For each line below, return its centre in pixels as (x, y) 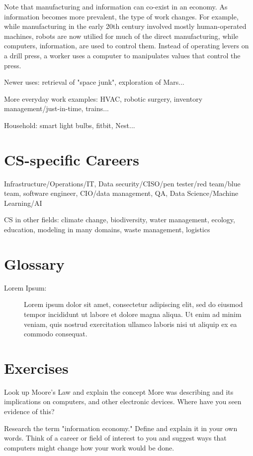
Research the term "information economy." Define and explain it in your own (121, 428)
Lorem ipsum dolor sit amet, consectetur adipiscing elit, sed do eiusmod (133, 304)
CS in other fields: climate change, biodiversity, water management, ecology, (120, 220)
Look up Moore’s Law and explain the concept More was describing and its (119, 391)
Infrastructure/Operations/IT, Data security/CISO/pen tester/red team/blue (122, 183)
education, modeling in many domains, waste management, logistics (107, 229)
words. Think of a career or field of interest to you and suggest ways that (115, 438)
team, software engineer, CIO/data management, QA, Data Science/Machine (121, 193)
